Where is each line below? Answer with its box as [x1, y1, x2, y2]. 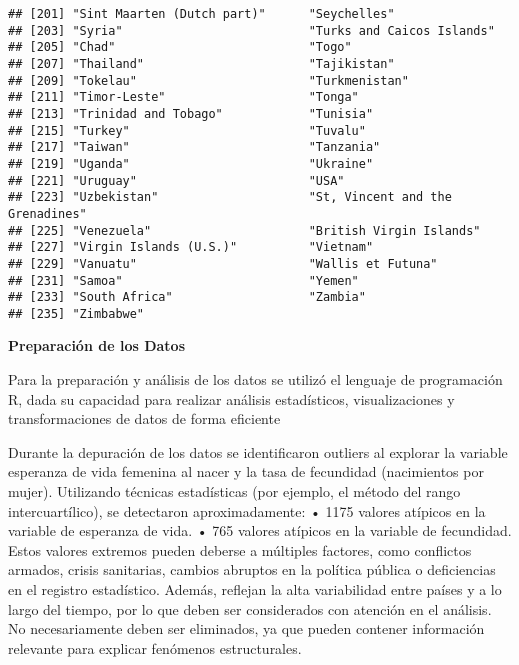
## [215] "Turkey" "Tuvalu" [8, 123, 366, 138]
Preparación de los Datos [8, 335, 185, 356]
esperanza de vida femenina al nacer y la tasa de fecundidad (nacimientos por [8, 461, 484, 482]
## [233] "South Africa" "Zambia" [8, 290, 366, 305]
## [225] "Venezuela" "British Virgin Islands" [8, 223, 481, 238]
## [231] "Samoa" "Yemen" [8, 273, 359, 288]
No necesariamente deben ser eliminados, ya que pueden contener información [8, 618, 485, 639]
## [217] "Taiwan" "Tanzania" [8, 140, 381, 155]
